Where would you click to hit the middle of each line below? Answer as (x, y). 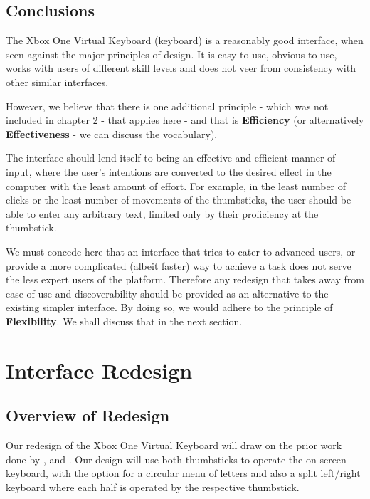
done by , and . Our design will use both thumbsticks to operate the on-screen (176, 459)
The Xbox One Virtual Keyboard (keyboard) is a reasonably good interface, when (185, 40)
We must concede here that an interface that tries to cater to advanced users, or (181, 251)
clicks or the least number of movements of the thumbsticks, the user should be (179, 200)
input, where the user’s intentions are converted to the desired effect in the (169, 171)
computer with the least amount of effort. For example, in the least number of (176, 185)
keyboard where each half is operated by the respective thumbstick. (153, 487)
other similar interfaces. (57, 82)
